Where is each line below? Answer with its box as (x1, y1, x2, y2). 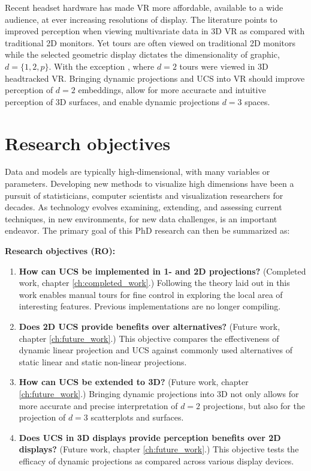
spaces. (244, 95, 270, 108)
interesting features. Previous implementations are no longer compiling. (19, 300, 281, 312)
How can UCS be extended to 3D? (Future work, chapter (19, 375, 249, 388)
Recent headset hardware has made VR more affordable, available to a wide (5, 1, 283, 13)
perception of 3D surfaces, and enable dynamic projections (5, 95, 219, 108)
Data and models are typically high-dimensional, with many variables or (5, 165, 270, 178)
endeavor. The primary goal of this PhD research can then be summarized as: (5, 224, 290, 237)
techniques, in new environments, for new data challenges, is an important (5, 212, 277, 225)
